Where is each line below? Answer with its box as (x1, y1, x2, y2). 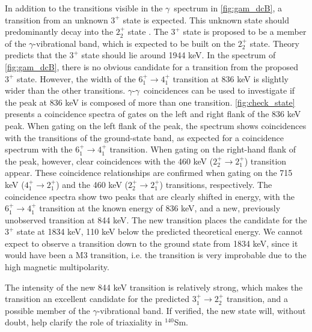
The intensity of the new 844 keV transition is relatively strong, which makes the (5, 280, 303, 293)
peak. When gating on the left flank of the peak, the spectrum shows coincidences (5, 119, 307, 131)
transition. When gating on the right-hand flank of (109, 143, 296, 155)
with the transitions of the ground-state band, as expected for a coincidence (5, 131, 284, 143)
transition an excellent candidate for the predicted (5, 292, 190, 305)
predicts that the (5, 49, 67, 61)
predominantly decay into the (5, 25, 114, 38)
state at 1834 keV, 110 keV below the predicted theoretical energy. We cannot (17, 225, 303, 238)
